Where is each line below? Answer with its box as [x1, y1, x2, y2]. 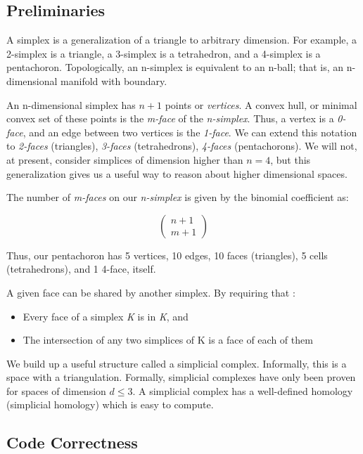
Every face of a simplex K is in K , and [23, 309, 189, 323]
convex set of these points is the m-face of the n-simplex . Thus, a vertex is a [6, 111, 334, 126]
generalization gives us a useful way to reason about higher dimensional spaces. [6, 166, 348, 181]
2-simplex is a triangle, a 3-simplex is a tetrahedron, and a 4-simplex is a [6, 46, 321, 60]
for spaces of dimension [6, 383, 106, 398]
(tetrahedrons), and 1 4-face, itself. [6, 261, 156, 276]
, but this [270, 152, 311, 167]
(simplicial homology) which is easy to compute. [6, 397, 214, 412]
